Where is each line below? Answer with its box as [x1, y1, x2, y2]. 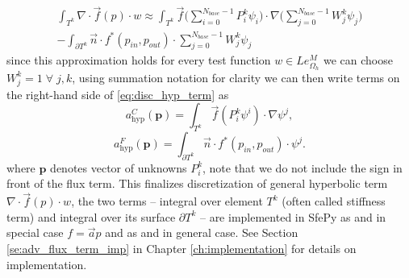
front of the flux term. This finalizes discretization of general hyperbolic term [6, 175, 388, 192]
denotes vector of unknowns [50, 159, 187, 176]
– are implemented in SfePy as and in [199, 208, 386, 225]
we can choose [323, 52, 393, 68]
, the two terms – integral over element [71, 193, 263, 210]
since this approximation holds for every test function [6, 52, 271, 68]
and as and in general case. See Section [105, 224, 298, 241]
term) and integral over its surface [6, 208, 176, 225]
